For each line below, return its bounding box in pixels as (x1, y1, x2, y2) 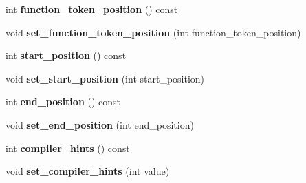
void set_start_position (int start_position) (6, 71, 205, 85)
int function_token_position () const (6, 2, 178, 16)
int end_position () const (6, 94, 121, 109)
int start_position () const (6, 48, 127, 63)
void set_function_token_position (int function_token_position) (6, 25, 301, 39)
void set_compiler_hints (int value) (6, 164, 170, 178)
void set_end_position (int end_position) (6, 117, 194, 131)
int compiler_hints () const (6, 140, 130, 155)
